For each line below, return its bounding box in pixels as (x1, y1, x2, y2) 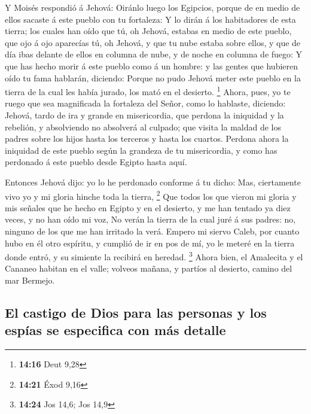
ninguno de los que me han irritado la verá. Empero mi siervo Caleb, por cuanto (5, 225, 300, 237)
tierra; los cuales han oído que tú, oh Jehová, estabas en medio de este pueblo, (5, 25, 292, 37)
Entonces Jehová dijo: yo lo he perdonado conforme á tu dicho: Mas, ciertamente (5, 175, 301, 188)
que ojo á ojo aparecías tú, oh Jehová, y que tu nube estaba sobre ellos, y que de (5, 36, 301, 48)
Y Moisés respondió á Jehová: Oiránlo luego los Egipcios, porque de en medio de (5, 1, 300, 13)
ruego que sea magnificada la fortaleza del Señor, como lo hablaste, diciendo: (5, 97, 286, 109)
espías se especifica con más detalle (5, 321, 226, 339)
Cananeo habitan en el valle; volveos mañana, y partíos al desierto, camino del (5, 262, 292, 275)
